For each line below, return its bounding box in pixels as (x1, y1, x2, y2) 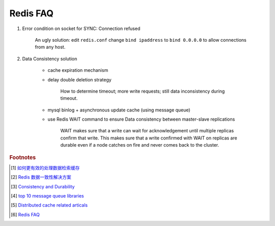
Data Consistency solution (22, 55, 77, 62)
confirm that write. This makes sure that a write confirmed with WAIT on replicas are (60, 135, 237, 141)
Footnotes (9, 154, 36, 161)
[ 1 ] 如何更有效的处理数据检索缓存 (11, 164, 80, 171)
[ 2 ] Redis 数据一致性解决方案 (11, 174, 71, 180)
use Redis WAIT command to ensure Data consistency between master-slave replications (47, 116, 235, 122)
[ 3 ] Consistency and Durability (11, 183, 75, 189)
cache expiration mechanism (47, 67, 108, 73)
